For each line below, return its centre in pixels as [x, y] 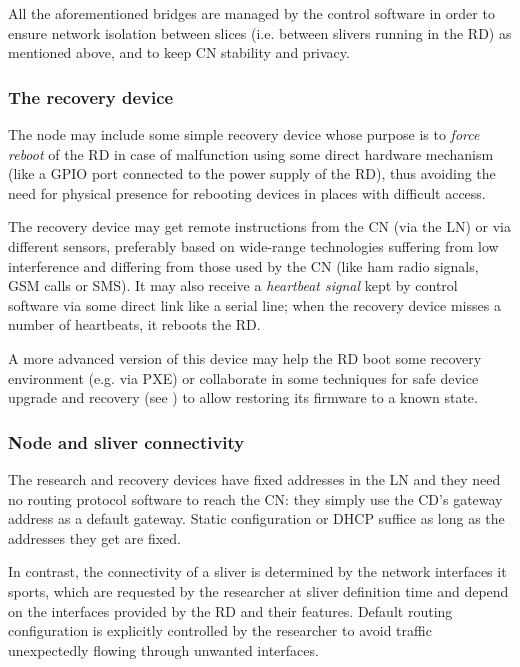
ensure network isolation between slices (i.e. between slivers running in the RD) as [260, 32]
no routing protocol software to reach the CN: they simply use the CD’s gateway [255, 498]
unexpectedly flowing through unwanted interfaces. [163, 649]
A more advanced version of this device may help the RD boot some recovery [245, 357]
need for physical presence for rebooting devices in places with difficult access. [247, 192]
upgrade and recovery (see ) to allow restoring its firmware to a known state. [243, 397]
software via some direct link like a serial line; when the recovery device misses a [254, 304]
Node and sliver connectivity [126, 441]
